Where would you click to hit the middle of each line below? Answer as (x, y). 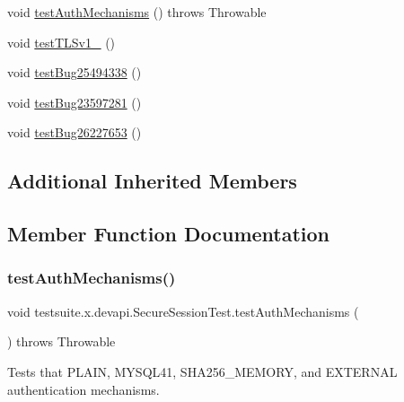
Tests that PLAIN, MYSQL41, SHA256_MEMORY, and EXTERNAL (202, 371)
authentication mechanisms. (83, 389)
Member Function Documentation (169, 234)
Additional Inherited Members (152, 181)
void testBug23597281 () (75, 102)
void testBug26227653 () (75, 132)
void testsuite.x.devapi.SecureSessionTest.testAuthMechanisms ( (183, 311)
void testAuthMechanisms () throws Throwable (137, 12)
